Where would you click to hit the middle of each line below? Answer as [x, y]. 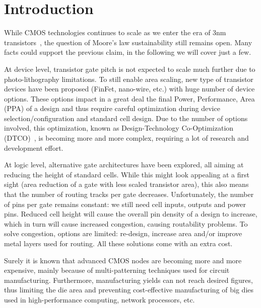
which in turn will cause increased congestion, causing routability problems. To [126, 223]
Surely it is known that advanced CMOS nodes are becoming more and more [123, 260]
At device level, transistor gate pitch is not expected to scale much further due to [130, 69]
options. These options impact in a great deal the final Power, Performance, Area [129, 98]
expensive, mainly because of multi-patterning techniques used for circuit [117, 270]
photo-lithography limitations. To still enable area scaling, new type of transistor [129, 79]
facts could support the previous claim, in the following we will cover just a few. [128, 52]
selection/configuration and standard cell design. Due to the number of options [126, 118]
